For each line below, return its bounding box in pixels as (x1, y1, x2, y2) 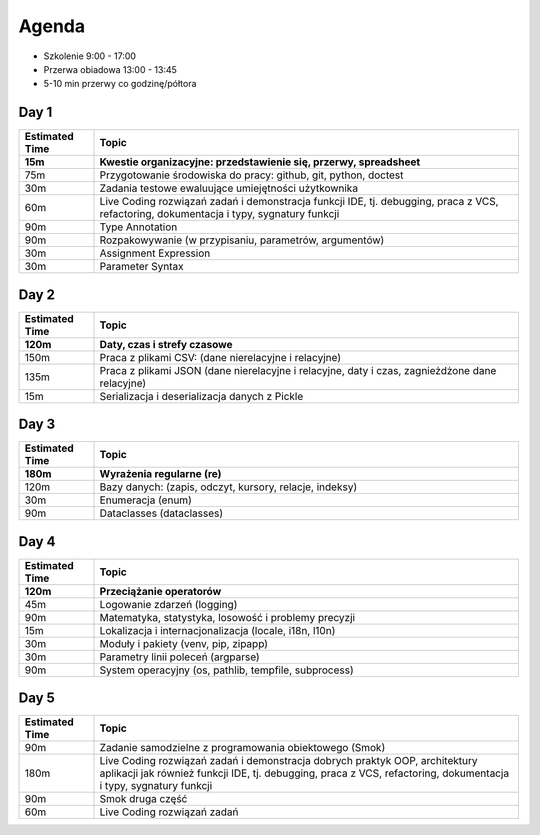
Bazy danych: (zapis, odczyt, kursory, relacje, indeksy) (99, 480, 358, 494)
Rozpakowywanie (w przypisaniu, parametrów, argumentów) (99, 233, 385, 247)
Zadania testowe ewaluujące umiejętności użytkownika (99, 181, 359, 195)
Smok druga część (99, 792, 188, 806)
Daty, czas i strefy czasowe (99, 337, 233, 351)
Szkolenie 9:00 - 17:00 (43, 50, 137, 62)
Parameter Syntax (99, 260, 184, 274)
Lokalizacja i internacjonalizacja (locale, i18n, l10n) (99, 623, 336, 637)
